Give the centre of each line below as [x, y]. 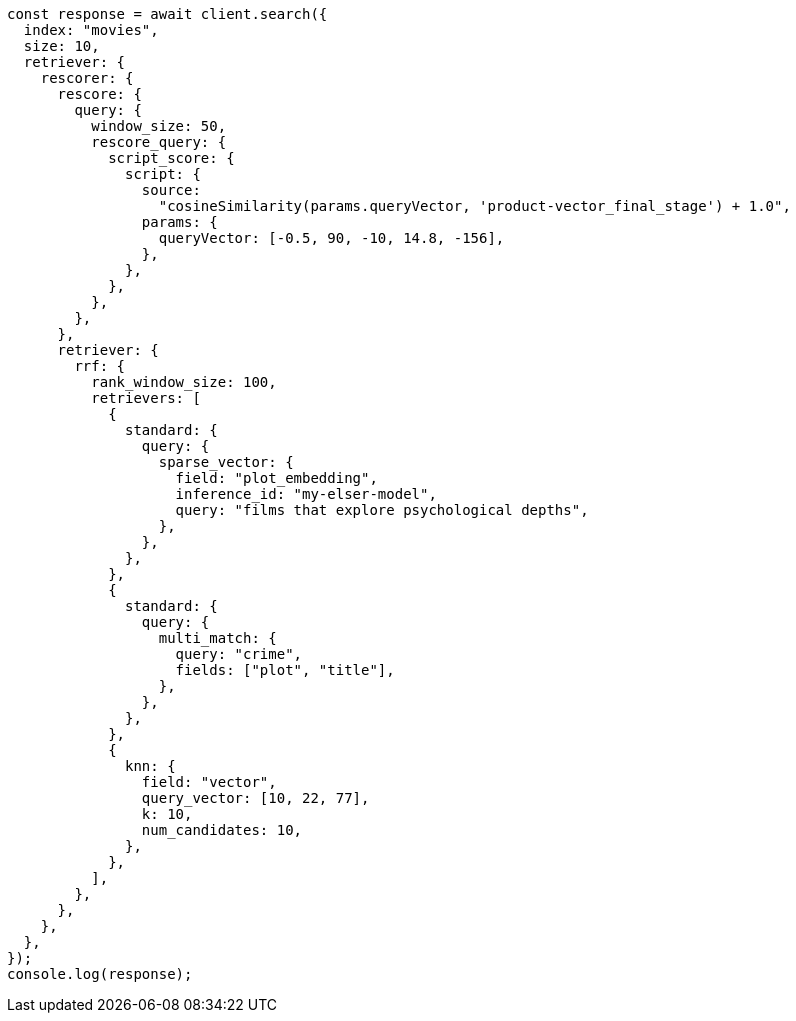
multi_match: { [217, 638]
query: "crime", [239, 654]
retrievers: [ [146, 398]
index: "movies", [91, 30]
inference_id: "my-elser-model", [306, 494]
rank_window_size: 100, [184, 382]
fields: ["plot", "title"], [285, 670]
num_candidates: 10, [222, 830]
